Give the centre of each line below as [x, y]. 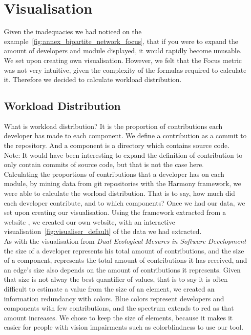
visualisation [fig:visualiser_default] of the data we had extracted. [103, 231]
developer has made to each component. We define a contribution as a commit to [125, 136]
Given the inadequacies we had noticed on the [73, 31]
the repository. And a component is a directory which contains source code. [117, 145]
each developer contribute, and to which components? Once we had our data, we [125, 202]
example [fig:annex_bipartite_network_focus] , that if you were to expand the [121, 41]
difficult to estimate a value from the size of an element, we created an [109, 288]
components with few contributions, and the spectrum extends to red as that [119, 308]
